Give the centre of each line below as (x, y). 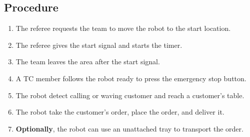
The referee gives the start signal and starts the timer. (99, 45)
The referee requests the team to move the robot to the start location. (123, 28)
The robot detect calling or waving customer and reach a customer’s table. (130, 95)
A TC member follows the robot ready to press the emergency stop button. (131, 78)
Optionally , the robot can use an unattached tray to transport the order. (129, 128)
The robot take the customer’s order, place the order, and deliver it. (120, 112)
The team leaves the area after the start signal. (88, 62)
